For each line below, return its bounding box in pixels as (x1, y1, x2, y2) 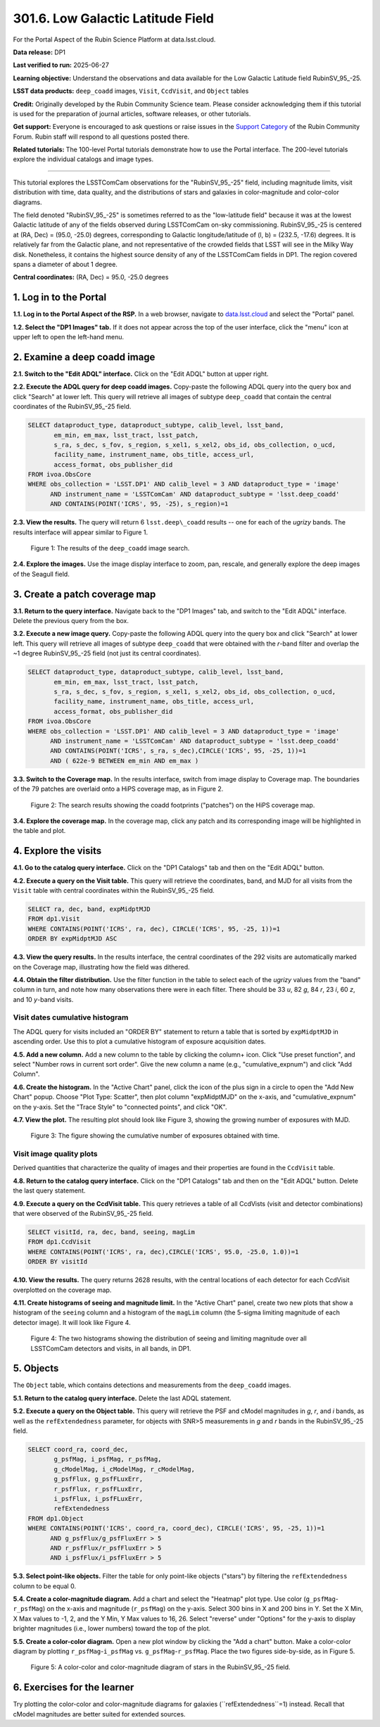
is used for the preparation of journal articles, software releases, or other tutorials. (13, 109, 251, 118)
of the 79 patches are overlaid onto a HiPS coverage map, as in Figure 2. (13, 785, 224, 793)
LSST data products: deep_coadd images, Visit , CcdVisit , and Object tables (13, 87, 249, 95)
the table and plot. (13, 827, 66, 835)
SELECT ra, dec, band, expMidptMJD (27, 905, 151, 913)
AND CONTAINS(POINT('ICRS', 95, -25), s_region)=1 (50, 500, 229, 508)
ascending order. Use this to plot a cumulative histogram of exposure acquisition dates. (13, 1037, 267, 1045)
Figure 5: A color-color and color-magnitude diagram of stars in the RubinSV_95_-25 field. (30, 1663, 291, 1671)
